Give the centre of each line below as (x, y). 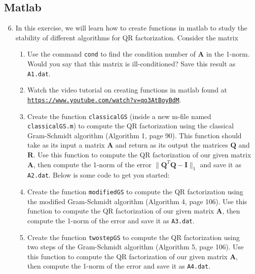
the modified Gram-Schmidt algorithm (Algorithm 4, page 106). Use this (137, 201)
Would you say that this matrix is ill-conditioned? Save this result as (131, 64)
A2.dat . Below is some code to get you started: (98, 175)
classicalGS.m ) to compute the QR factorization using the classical (130, 126)
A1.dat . (39, 73)
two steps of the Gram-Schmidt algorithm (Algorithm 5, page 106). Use (135, 247)
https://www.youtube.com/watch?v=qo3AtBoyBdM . (104, 99)
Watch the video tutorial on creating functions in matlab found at (127, 90)
